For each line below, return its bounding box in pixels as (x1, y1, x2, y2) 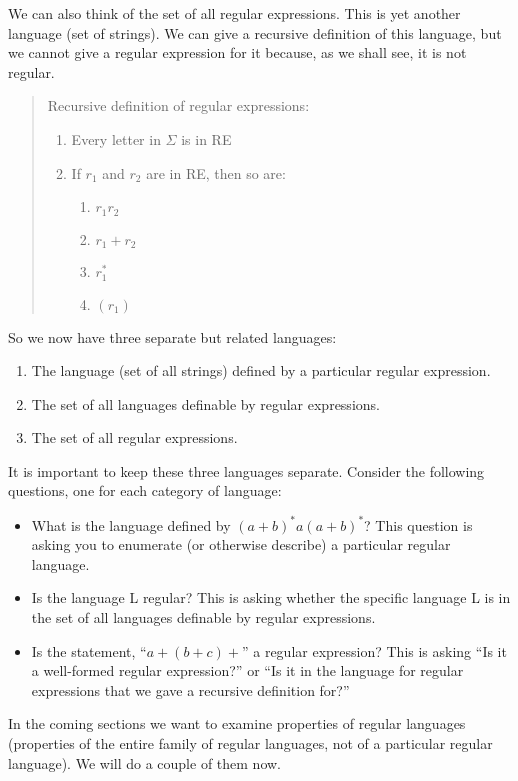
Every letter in (71, 128, 161, 149)
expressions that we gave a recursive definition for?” (31, 679, 350, 700)
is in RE (181, 128, 232, 149)
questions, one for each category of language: (8, 480, 282, 501)
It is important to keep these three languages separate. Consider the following (8, 460, 485, 481)
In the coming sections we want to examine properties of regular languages (8, 713, 466, 734)
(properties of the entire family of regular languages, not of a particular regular (8, 732, 493, 753)
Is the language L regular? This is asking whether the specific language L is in (31, 587, 511, 608)
